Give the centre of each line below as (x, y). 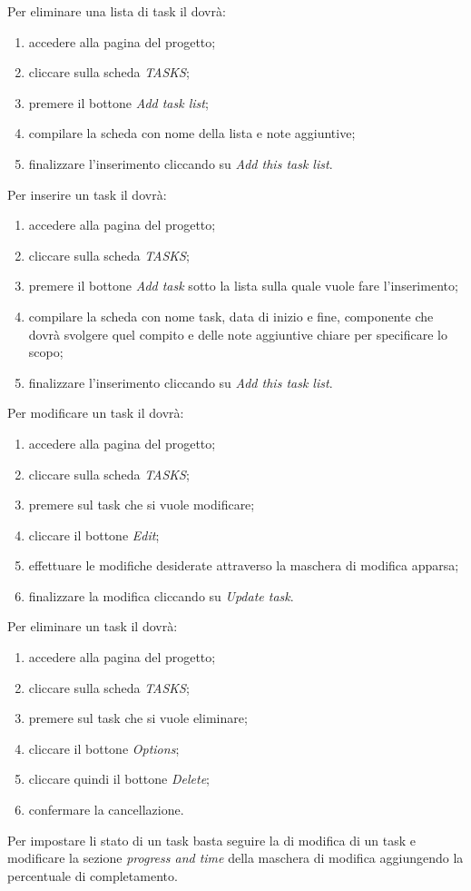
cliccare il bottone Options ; (104, 748)
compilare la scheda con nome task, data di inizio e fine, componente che (231, 316)
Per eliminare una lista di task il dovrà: (117, 11)
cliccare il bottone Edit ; (94, 535)
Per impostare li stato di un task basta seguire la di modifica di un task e (211, 840)
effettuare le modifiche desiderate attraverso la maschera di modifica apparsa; (244, 565)
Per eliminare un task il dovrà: (93, 626)
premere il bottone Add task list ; (118, 102)
